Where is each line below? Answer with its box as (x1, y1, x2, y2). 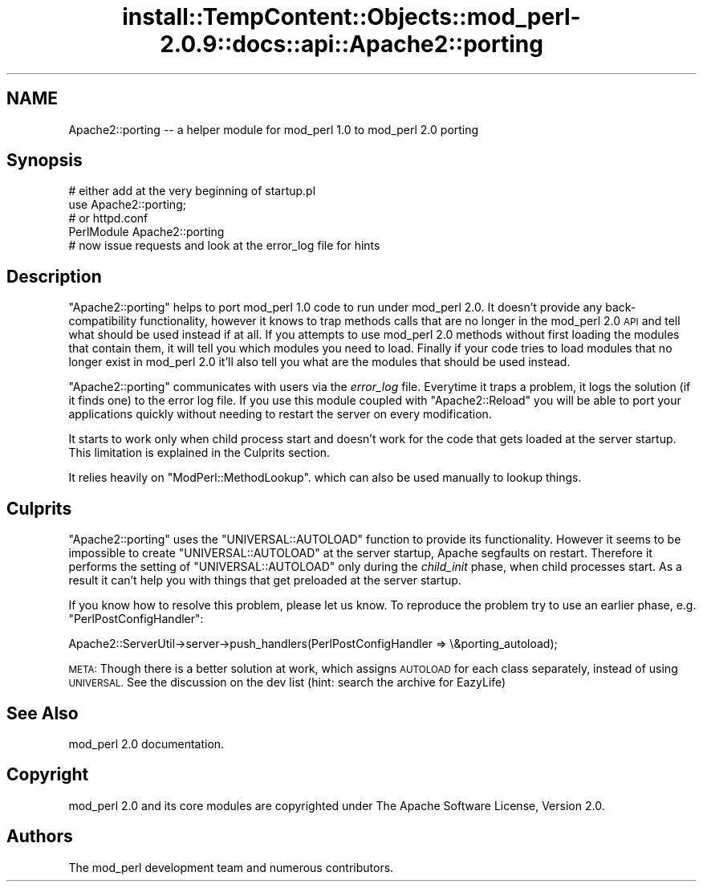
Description (6, 266, 102, 287)
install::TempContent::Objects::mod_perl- (122, 3, 581, 31)
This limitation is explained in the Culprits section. (68, 446, 331, 460)
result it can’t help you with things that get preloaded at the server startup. (68, 573, 461, 588)
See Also (6, 703, 79, 723)
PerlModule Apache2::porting (68, 225, 225, 239)
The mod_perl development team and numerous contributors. (68, 860, 394, 874)
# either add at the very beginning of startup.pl (68, 184, 316, 198)
